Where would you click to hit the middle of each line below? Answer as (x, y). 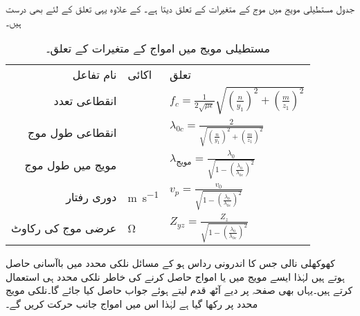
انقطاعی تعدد (85, 101)
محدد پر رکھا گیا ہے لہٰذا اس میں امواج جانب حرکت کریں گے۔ (132, 303)
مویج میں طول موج (71, 165)
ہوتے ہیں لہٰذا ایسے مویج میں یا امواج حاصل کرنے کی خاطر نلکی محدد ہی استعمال (175, 276)
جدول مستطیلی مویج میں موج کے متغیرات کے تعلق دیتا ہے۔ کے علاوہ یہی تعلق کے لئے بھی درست (180, 8)
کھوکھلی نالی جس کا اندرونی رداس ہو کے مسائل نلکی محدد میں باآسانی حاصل (170, 263)
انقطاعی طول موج (72, 133)
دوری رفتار (91, 196)
